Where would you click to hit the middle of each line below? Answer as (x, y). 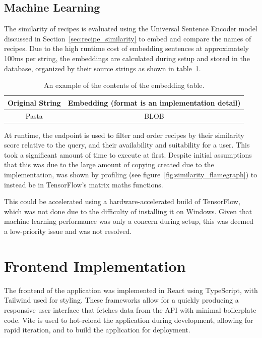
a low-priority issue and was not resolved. (68, 231)
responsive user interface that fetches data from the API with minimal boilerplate (130, 309)
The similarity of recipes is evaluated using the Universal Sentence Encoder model (131, 29)
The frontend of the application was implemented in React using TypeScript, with (131, 290)
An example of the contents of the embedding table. (124, 85)
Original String (34, 102)
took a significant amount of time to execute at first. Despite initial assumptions (128, 154)
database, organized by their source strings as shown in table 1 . (103, 68)
